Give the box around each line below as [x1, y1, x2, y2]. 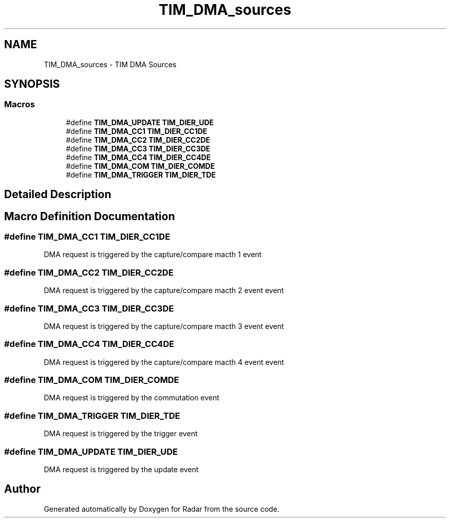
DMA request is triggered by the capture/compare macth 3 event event [44, 321, 284, 331]
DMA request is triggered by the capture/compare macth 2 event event [44, 286, 284, 295]
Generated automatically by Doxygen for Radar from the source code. [44, 504, 279, 513]
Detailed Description [4, 188, 111, 201]
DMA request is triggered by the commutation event [44, 393, 219, 402]
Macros [4, 99, 35, 110]
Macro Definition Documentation [4, 209, 175, 223]
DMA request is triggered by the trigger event [44, 429, 198, 438]
